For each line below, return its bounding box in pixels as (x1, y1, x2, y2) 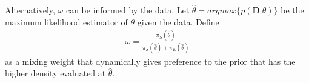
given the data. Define (137, 15, 219, 28)
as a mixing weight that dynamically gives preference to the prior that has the (5, 55, 296, 67)
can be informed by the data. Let (65, 4, 190, 16)
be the (281, 4, 304, 16)
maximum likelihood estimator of (5, 15, 128, 28)
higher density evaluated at (5, 67, 106, 79)
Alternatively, (5, 4, 55, 16)
